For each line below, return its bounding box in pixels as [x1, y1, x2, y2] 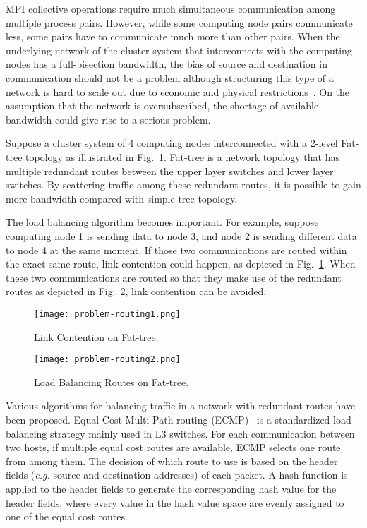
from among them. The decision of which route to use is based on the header [6, 453, 338, 468]
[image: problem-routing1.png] [34, 308, 181, 319]
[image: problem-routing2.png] [34, 354, 181, 365]
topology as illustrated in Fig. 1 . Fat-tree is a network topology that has [25, 149, 339, 164]
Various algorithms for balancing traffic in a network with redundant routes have [6, 398, 356, 413]
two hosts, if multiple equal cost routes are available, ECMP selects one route [6, 440, 341, 455]
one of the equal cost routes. [6, 509, 128, 524]
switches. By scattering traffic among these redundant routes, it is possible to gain [6, 177, 361, 192]
